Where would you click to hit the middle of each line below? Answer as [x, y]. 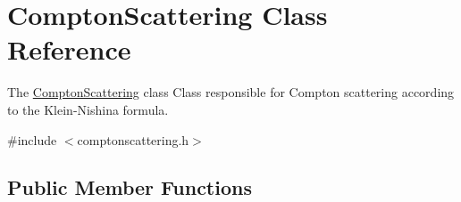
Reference [69, 49]
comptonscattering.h [133, 139]
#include [32, 139]
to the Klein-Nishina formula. [88, 109]
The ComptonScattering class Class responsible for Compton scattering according [231, 92]
